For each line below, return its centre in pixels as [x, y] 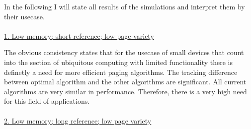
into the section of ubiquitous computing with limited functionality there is [118, 62]
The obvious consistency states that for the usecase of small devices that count [124, 52]
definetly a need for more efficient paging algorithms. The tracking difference [121, 72]
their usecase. [24, 16]
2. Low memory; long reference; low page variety [78, 120]
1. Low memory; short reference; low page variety [79, 35]
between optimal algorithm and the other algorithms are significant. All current [125, 82]
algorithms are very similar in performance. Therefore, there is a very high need [125, 91]
